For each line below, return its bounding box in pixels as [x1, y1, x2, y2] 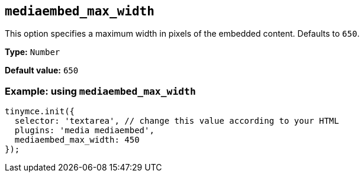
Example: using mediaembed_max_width [5, 85, 196, 97]
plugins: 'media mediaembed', [14, 125, 154, 136]
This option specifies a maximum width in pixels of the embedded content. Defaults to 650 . [5, 28, 360, 39]
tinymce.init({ [5, 107, 75, 117]
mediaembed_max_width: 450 [14, 135, 140, 145]
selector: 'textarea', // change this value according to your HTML [14, 116, 339, 126]
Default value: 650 [5, 65, 79, 76]
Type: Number [5, 47, 60, 57]
